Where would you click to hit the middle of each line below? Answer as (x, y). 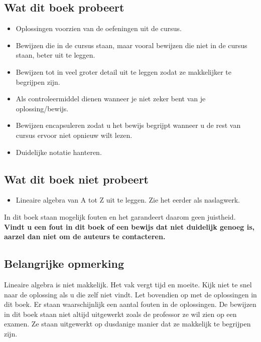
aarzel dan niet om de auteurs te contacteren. (85, 236)
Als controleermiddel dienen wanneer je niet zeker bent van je (111, 99)
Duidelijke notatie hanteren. (59, 152)
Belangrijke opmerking (64, 264)
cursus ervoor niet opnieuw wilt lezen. (74, 135)
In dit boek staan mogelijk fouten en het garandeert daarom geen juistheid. (120, 216)
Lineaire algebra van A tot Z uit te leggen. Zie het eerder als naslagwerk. (128, 200)
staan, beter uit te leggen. (55, 55)
